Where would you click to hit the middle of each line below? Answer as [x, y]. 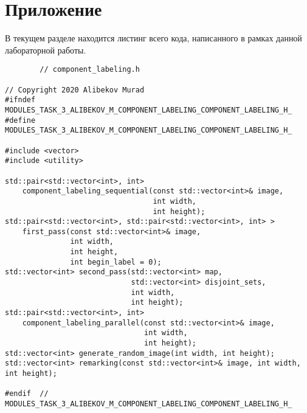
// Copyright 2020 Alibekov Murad [75, 90]
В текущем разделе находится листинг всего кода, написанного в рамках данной [153, 38]
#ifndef [20, 100]
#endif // [27, 394]
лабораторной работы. [46, 50]
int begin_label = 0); [116, 262]
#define [20, 120]
